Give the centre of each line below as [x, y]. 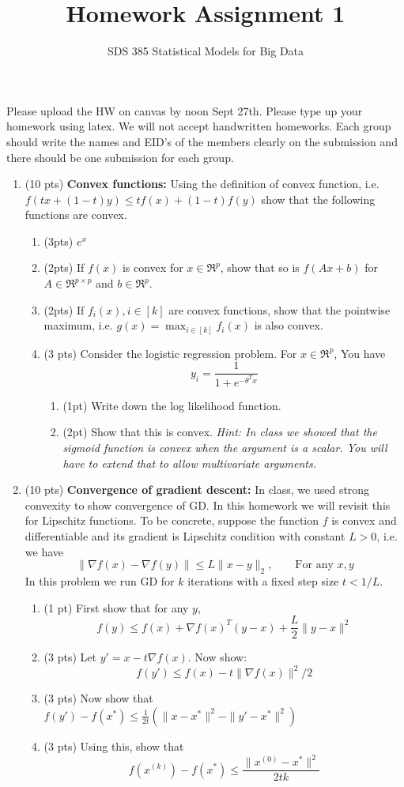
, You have [360, 353]
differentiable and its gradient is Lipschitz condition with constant [185, 536]
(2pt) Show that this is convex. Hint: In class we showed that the [220, 432]
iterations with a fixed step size [263, 581]
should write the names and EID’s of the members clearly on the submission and [202, 141]
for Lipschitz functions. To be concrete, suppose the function [172, 520]
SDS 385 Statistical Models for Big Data [206, 51]
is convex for [153, 267]
